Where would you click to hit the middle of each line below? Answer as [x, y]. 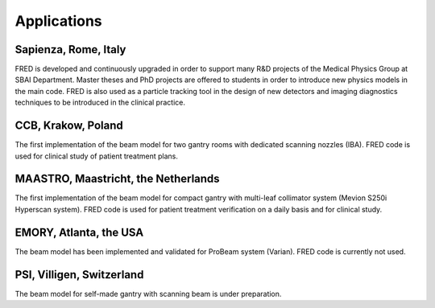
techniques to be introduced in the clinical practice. [100, 103]
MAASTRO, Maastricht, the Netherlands [118, 179]
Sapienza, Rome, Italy [70, 49]
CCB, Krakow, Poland [69, 126]
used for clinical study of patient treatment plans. [97, 156]
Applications [58, 21]
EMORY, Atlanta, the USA [79, 232]
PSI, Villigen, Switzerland [79, 275]
